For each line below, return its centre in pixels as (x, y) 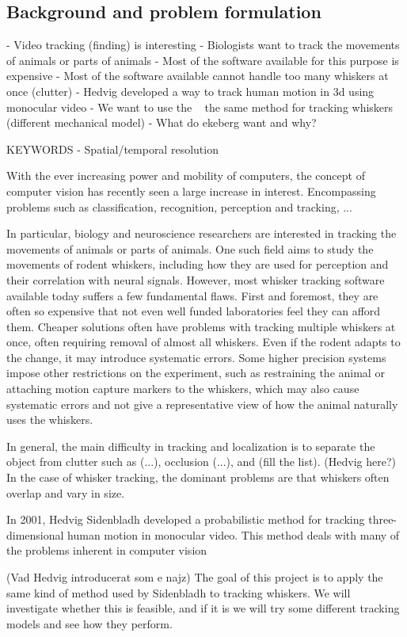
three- (383, 519)
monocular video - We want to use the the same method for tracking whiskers (200, 107)
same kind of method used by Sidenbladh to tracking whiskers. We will (179, 592)
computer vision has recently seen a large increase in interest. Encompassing (191, 191)
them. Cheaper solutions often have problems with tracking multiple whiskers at (201, 326)
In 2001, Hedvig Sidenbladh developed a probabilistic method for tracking (186, 519)
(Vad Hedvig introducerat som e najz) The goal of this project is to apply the (195, 577)
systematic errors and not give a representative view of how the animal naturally (202, 404)
